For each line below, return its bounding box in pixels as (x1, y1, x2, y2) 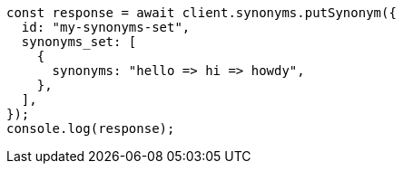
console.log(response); (6, 121, 175, 136)
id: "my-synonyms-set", (21, 20, 191, 34)
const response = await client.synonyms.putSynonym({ (6, 5, 397, 20)
